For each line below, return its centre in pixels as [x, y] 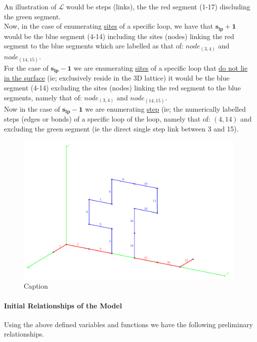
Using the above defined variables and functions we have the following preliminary [128, 324]
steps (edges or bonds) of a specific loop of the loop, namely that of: [107, 119]
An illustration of [30, 6]
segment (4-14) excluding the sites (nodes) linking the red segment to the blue [123, 87]
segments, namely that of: [43, 97]
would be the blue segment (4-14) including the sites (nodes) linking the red [119, 36]
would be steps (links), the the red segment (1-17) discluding [158, 6]
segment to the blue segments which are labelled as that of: [94, 46]
